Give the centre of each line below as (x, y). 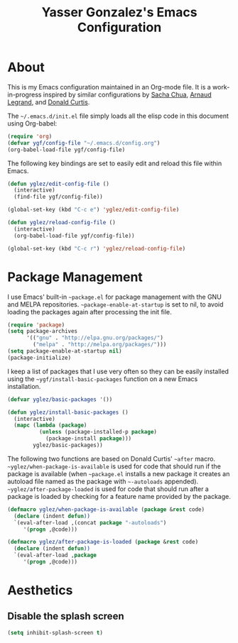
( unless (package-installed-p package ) (98, 432)
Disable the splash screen (66, 616)
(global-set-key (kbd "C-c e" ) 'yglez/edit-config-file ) (93, 210)
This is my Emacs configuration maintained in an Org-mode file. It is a (109, 87)
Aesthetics (40, 590)
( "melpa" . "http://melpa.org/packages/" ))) (100, 345)
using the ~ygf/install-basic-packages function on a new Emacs (103, 379)
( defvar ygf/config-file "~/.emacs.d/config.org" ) (84, 143)
